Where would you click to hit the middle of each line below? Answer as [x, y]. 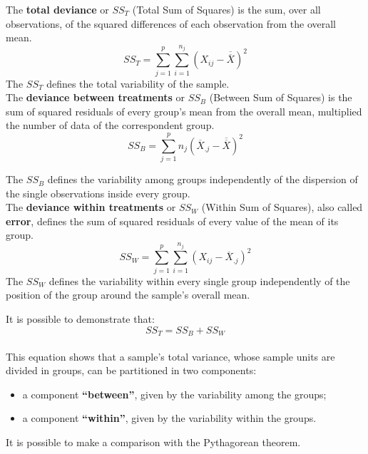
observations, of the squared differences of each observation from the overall [171, 23]
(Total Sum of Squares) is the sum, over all [226, 9]
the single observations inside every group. [98, 193]
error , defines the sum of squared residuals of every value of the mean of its [172, 221]
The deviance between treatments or [95, 97]
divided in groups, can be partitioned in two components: [131, 370]
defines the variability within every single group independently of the [199, 280]
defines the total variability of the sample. [138, 83]
